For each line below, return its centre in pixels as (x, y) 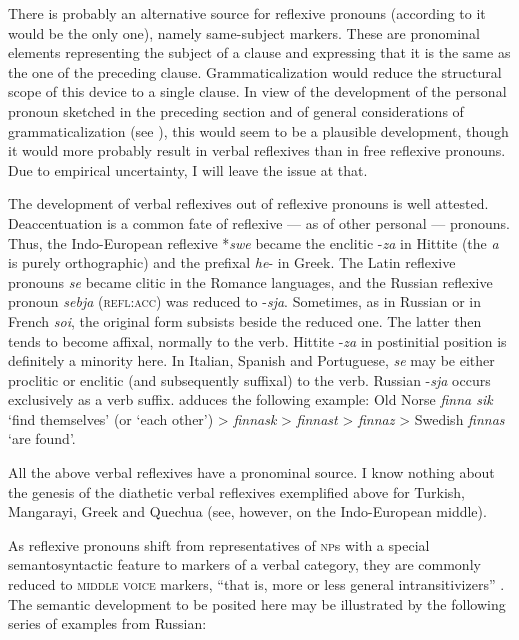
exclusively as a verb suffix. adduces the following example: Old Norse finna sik (250, 399)
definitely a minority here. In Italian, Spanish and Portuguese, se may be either (251, 360)
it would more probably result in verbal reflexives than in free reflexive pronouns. (257, 150)
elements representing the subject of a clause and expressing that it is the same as (259, 52)
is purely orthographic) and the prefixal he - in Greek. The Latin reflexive (232, 262)
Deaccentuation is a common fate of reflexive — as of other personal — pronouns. (259, 222)
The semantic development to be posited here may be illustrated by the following (257, 603)
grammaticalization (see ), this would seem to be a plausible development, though (258, 130)
